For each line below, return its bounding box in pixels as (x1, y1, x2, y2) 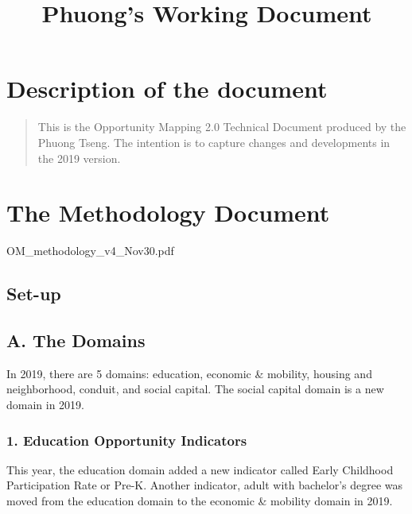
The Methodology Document (6, 196, 330, 229)
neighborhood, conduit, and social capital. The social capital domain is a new (6, 381, 384, 397)
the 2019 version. (37, 149, 121, 166)
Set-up (6, 281, 61, 306)
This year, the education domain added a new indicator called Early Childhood (6, 461, 394, 477)
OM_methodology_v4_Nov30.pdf (6, 242, 174, 259)
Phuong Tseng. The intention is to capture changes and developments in (37, 133, 391, 150)
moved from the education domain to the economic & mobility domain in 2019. (6, 492, 393, 508)
